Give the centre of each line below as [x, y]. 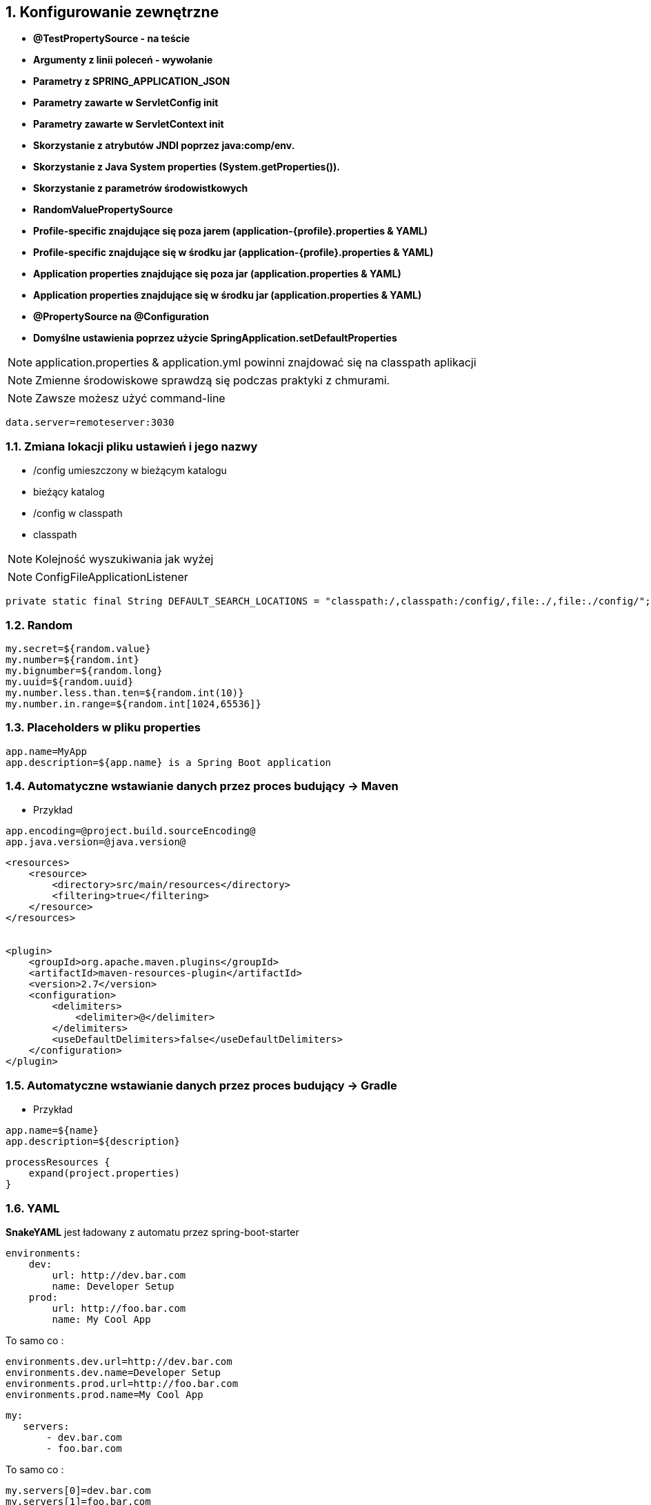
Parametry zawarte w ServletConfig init [126, 103]
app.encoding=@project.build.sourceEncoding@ [131, 831]
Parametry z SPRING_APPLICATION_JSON [132, 81]
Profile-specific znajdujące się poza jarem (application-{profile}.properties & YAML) [230, 231]
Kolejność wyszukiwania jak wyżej [124, 559]
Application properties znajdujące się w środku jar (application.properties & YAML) [228, 295]
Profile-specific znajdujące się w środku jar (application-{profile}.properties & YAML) [233, 253]
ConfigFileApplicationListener [112, 577]
